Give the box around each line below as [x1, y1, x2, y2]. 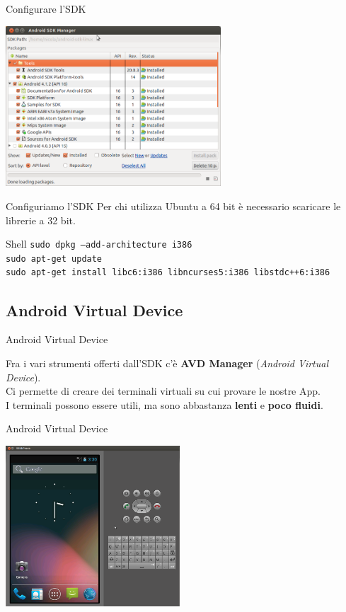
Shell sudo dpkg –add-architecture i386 [6, 236, 192, 251]
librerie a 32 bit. [6, 212, 76, 227]
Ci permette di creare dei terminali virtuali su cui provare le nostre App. [6, 383, 321, 398]
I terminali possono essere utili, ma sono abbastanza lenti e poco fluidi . [6, 397, 323, 412]
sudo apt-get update [6, 253, 103, 264]
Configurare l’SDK [6, 1, 86, 16]
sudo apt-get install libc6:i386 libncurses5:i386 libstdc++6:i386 [6, 267, 330, 278]
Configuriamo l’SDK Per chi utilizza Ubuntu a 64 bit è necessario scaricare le [6, 198, 341, 213]
